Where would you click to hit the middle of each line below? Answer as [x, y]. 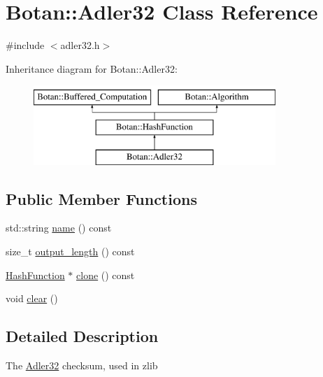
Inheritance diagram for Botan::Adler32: [92, 68]
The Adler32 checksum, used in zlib [82, 365]
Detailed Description [82, 336]
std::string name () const [59, 228]
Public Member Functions [101, 198]
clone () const [106, 275]
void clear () [32, 298]
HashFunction [35, 275]
